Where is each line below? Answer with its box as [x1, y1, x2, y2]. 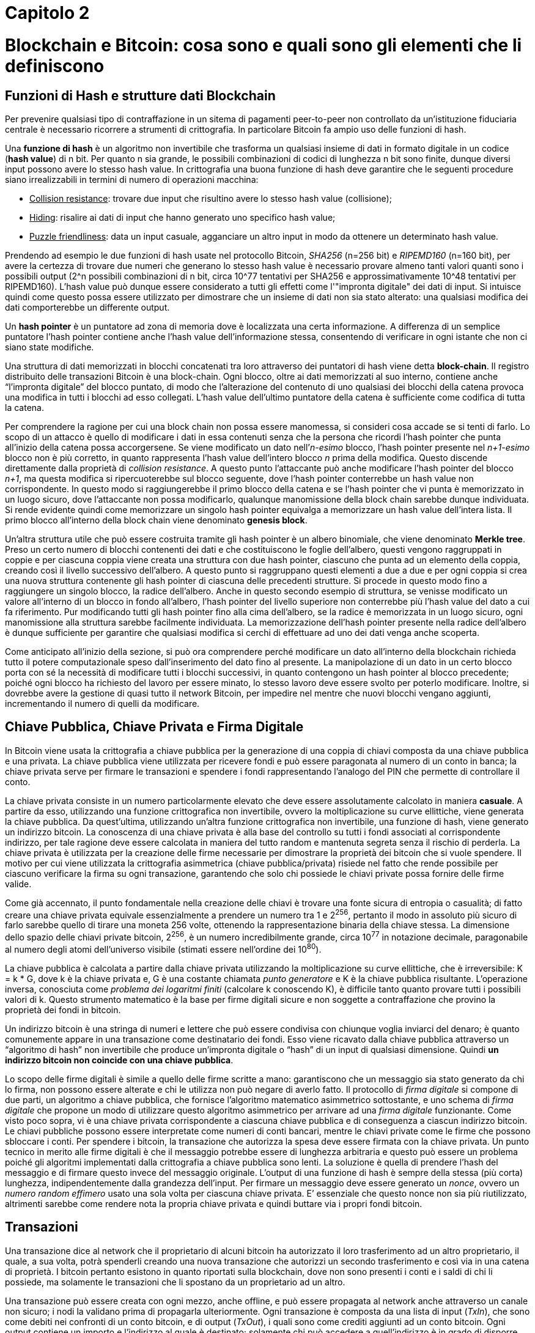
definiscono [5, 55, 105, 76]
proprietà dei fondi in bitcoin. [5, 1004, 121, 1015]
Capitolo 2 [5, 2, 90, 23]
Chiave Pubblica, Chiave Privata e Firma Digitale [5, 719, 304, 735]
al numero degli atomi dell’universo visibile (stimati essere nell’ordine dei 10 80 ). [5, 942, 322, 955]
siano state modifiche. [5, 341, 94, 352]
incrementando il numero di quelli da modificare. [5, 698, 200, 709]
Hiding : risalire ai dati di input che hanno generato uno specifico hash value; [29, 212, 336, 223]
